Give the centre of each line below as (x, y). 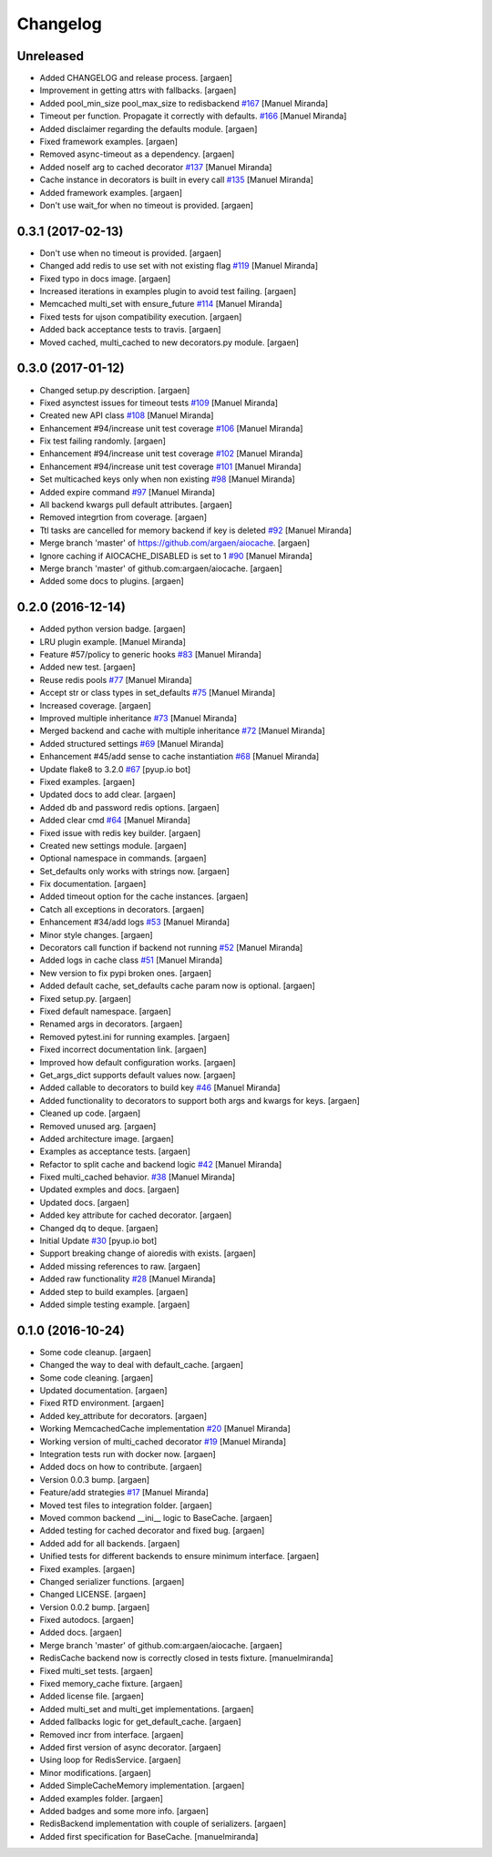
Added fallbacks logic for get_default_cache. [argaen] (140, 1722)
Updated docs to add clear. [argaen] (108, 795)
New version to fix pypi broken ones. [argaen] (126, 973)
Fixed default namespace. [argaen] (106, 1011)
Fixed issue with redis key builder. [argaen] (120, 832)
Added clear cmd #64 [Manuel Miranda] (115, 821)
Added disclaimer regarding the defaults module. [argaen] (149, 128)
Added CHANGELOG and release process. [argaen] (136, 78)
